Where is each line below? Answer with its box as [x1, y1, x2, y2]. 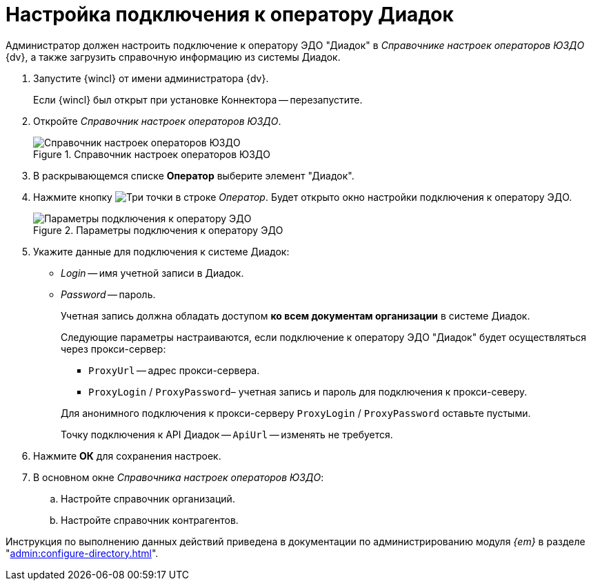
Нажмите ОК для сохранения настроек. [33, 449, 221, 462]
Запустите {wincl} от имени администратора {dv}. [33, 72, 269, 84]
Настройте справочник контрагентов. [61, 514, 239, 526]
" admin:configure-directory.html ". [6, 547, 159, 559]
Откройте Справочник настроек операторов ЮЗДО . [33, 115, 281, 127]
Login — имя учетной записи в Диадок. [61, 266, 244, 279]
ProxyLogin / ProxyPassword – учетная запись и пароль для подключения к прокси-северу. [88, 385, 528, 398]
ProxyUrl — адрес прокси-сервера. [88, 364, 260, 376]
